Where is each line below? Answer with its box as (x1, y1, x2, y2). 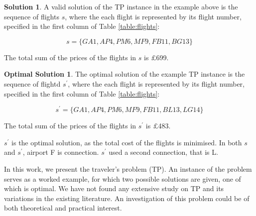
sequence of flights (4, 11, 59, 21)
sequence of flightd (4, 78, 61, 89)
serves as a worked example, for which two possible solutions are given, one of (4, 173, 241, 184)
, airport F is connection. (22, 147, 99, 157)
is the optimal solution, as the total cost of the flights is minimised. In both (11, 137, 242, 147)
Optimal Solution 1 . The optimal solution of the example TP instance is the (4, 69, 245, 79)
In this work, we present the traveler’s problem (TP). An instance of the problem (4, 164, 252, 174)
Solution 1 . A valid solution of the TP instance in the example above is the (4, 1, 238, 11)
